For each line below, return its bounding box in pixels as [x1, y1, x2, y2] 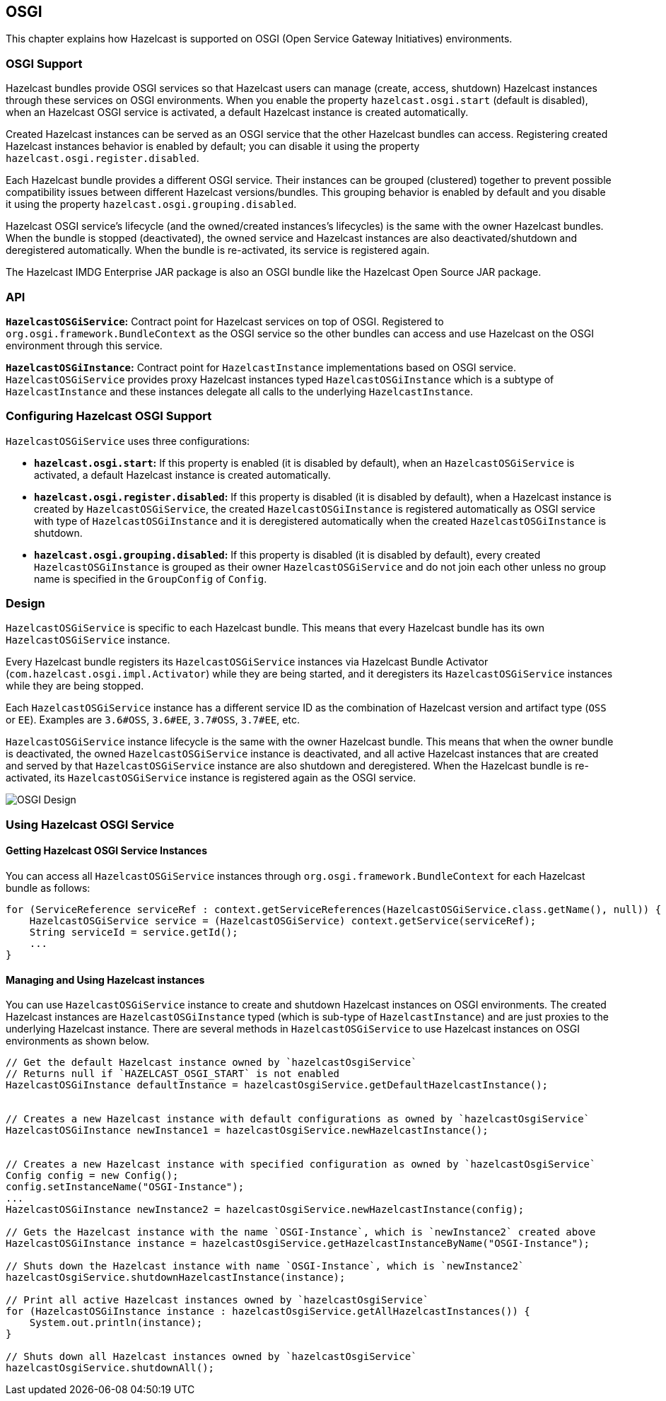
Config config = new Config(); [6, 1170, 179, 1182]
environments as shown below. [6, 1035, 150, 1047]
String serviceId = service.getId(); [29, 926, 238, 938]
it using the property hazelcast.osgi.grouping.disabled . [6, 198, 297, 211]
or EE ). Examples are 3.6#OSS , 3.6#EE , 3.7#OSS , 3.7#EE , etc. [6, 714, 300, 726]
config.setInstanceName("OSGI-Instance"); [6, 1181, 245, 1193]
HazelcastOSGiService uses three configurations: [6, 434, 250, 447]
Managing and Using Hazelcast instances [6, 973, 205, 986]
